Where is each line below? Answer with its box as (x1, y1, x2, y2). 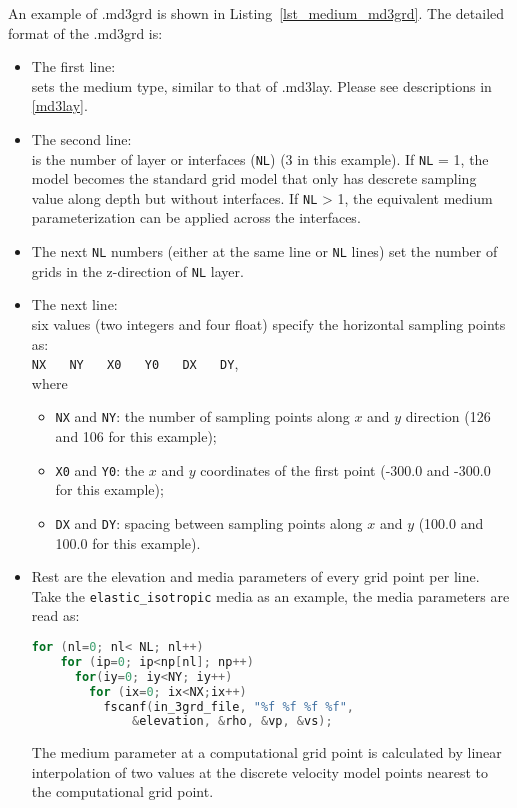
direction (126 (405, 406, 491, 427)
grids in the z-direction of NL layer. (31, 260, 244, 281)
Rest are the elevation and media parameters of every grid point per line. (31, 566, 480, 587)
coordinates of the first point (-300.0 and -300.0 (200, 459, 491, 480)
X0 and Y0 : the (55, 459, 145, 480)
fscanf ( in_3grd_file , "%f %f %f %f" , (103, 699, 355, 714)
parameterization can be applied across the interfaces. (31, 207, 361, 228)
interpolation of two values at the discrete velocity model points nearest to (31, 761, 488, 782)
